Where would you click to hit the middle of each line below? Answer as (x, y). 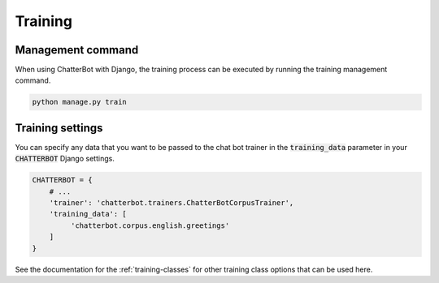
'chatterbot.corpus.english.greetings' (150, 225)
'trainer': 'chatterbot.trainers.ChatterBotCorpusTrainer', (172, 203)
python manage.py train (80, 102)
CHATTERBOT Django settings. (65, 159)
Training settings (59, 128)
